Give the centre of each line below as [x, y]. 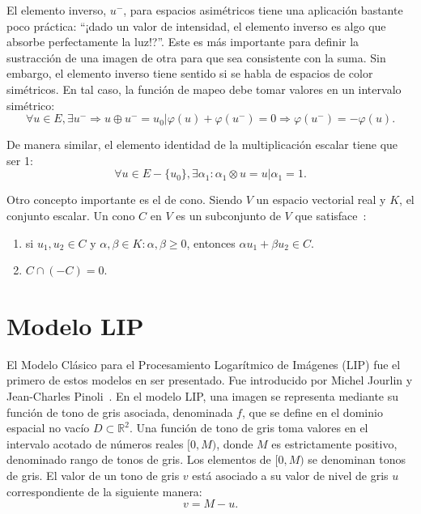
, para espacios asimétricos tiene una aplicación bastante [263, 10]
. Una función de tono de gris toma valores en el [249, 428]
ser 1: [20, 160]
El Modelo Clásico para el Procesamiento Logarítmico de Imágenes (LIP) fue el [204, 364]
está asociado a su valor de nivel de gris [290, 475]
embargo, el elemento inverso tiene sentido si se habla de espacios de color [190, 73]
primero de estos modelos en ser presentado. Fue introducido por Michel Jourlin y [210, 380]
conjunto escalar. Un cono [71, 215]
